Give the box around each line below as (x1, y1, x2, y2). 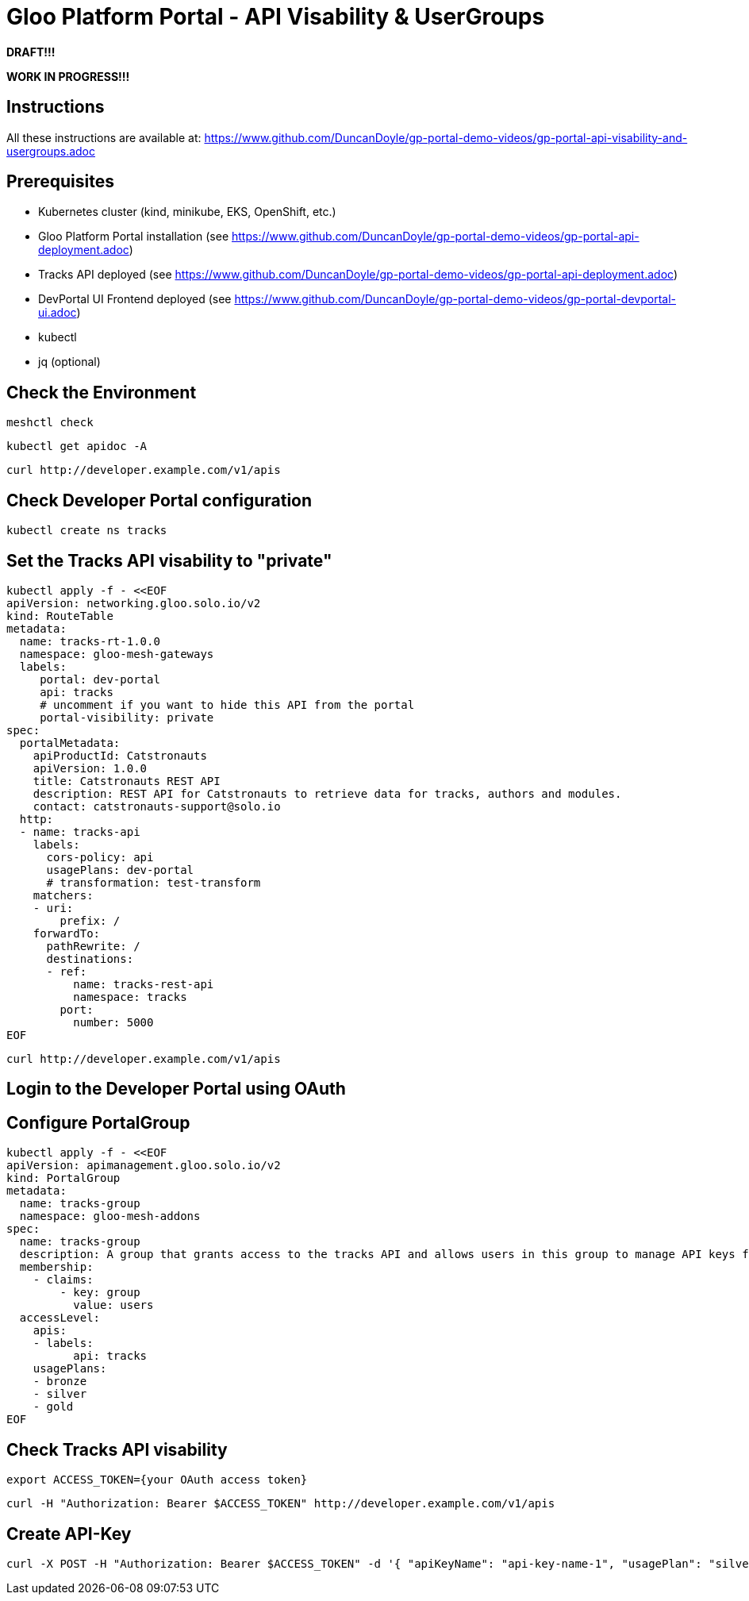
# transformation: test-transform (46, 876, 261, 889)
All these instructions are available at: (6, 130, 202, 144)
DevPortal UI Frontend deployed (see (38, 292, 232, 306)
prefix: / (60, 914, 121, 927)
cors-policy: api (46, 850, 154, 864)
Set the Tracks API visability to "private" (6, 550, 332, 571)
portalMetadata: (19, 736, 121, 749)
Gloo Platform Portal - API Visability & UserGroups (6, 3, 545, 30)
